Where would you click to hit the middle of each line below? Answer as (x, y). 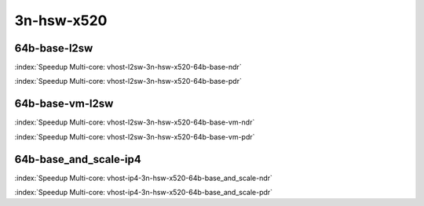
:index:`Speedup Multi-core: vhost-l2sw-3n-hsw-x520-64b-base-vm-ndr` (135, 122)
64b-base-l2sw (54, 48)
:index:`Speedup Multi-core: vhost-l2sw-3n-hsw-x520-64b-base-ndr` (128, 67)
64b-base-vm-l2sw (64, 104)
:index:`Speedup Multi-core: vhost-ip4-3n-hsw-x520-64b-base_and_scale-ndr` (143, 178)
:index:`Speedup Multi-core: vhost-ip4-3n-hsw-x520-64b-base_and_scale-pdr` (144, 193)
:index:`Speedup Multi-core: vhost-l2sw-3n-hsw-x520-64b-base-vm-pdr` (135, 136)
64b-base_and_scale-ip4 (78, 159)
